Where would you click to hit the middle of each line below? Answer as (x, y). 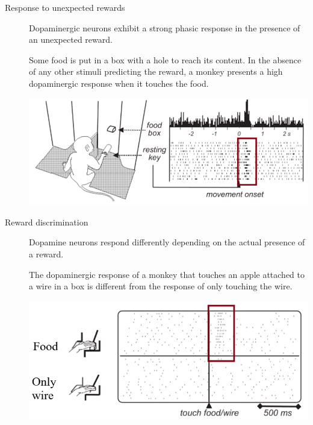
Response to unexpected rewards (65, 7)
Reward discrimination (47, 222)
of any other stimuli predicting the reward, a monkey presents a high (156, 71)
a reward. (46, 254)
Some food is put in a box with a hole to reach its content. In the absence (165, 59)
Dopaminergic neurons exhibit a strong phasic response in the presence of (165, 27)
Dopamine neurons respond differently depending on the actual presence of (167, 242)
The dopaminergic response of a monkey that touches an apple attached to (167, 274)
